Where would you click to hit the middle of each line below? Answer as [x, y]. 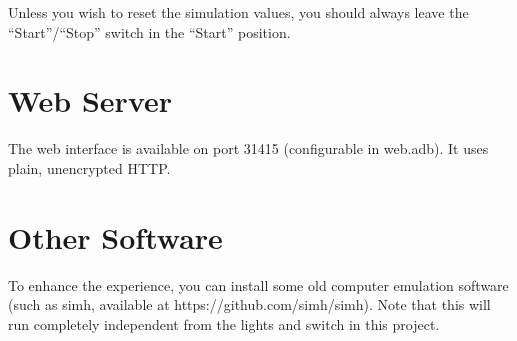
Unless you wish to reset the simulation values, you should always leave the [238, 12]
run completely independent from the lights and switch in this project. [224, 323]
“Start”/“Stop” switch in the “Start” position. [149, 31]
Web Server [90, 100]
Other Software [115, 236]
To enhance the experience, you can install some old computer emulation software [258, 284]
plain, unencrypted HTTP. [89, 167]
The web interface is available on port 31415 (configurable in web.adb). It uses [248, 148]
